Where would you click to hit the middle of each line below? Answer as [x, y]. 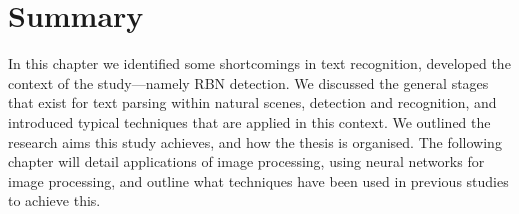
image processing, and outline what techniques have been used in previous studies [258, 180]
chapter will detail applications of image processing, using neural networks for [246, 161]
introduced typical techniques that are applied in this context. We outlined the [249, 121]
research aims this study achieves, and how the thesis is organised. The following [255, 141]
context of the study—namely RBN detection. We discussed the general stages [248, 82]
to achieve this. [54, 200]
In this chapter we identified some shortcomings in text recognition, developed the [259, 63]
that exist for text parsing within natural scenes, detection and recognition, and [252, 102]
